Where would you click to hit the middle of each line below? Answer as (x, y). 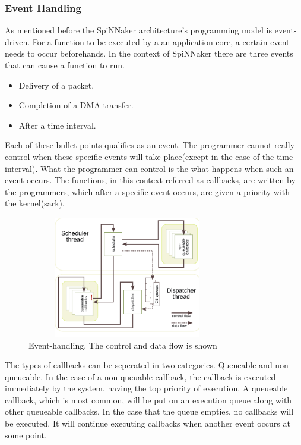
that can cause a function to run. (65, 65)
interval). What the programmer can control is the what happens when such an (149, 168)
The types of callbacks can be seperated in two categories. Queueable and (139, 365)
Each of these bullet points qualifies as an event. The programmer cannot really (150, 145)
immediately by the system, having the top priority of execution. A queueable (146, 388)
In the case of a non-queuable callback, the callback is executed (161, 376)
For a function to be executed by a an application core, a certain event (161, 41)
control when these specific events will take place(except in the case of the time (149, 156)
